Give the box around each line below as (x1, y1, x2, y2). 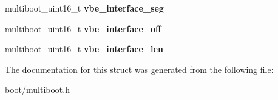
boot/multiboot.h (5, 83, 70, 96)
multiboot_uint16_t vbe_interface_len (5, 42, 163, 55)
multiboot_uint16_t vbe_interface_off (5, 22, 161, 35)
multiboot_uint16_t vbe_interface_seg (5, 2, 164, 14)
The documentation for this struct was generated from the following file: (5, 62, 274, 75)
